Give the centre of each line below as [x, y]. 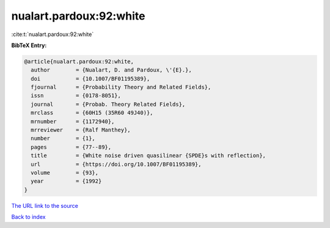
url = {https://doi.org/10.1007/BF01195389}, [116, 164]
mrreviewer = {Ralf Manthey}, [81, 130]
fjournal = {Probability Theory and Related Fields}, [121, 87]
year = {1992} [66, 181]
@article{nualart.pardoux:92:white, [79, 61]
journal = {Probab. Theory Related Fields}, [108, 104]
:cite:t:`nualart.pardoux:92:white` [53, 34]
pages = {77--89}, [71, 147]
